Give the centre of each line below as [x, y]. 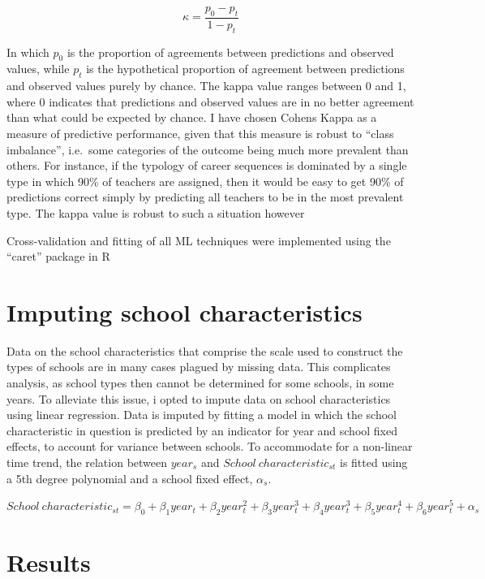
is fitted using [373, 462]
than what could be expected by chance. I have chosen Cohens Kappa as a [192, 117]
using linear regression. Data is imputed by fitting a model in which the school [202, 415]
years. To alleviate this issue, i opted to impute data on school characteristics [199, 398]
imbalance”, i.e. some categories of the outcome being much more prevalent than [208, 149]
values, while [38, 69]
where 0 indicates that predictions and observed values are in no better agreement [210, 101]
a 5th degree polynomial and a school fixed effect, [130, 478]
